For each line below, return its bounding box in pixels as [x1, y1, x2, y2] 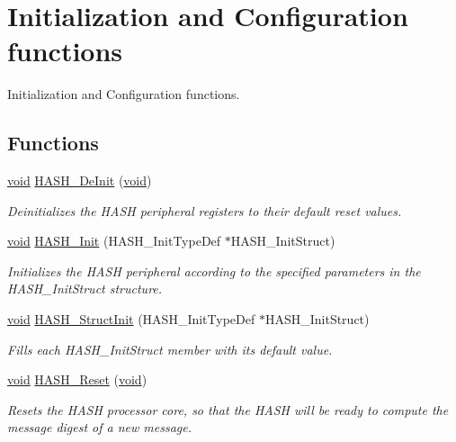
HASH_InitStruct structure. [7, 279, 163, 298]
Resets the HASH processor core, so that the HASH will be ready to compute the [7, 400, 449, 419]
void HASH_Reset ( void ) [7, 370, 148, 389]
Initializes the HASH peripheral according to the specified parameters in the [7, 261, 421, 280]
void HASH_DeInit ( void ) [7, 171, 152, 190]
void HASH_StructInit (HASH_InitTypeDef [7, 310, 255, 329]
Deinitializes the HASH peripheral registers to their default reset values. [7, 201, 402, 220]
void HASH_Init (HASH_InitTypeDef [7, 231, 221, 250]
